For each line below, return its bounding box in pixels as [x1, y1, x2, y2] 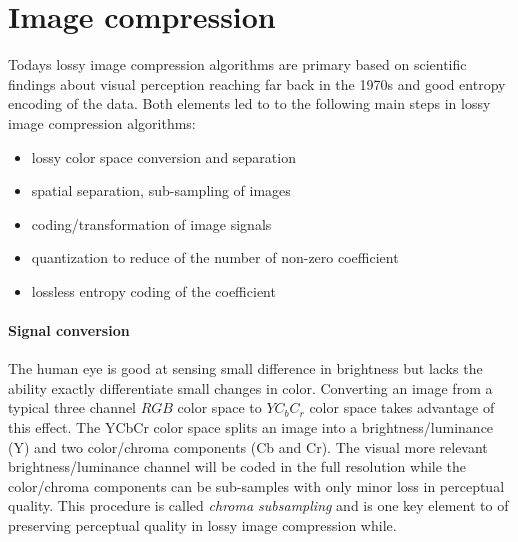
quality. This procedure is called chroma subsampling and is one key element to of [8, 495, 509, 516]
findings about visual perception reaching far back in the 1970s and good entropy [8, 73, 506, 94]
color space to [177, 397, 262, 418]
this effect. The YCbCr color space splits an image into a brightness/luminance [8, 417, 494, 438]
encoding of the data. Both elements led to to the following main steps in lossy [8, 93, 491, 114]
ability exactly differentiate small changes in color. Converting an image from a [8, 377, 493, 398]
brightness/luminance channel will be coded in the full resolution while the [8, 456, 467, 477]
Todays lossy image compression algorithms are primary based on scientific [8, 54, 467, 75]
